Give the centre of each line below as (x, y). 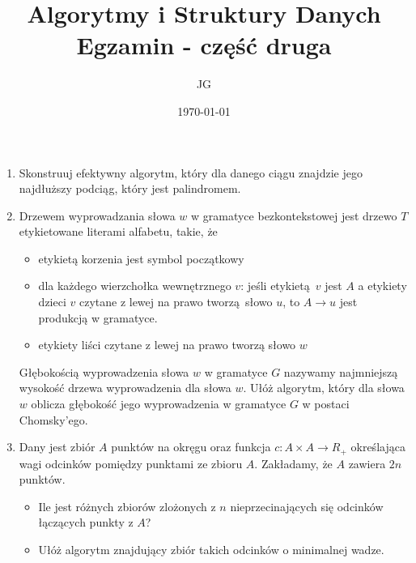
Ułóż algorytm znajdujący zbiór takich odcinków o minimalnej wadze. (211, 550)
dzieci (52, 302)
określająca (378, 447)
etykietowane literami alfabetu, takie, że (118, 231)
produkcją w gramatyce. (98, 317)
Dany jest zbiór (57, 447)
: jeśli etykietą (275, 286)
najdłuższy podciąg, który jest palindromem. (130, 188)
